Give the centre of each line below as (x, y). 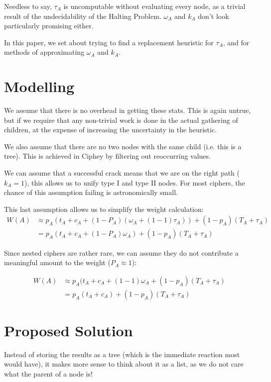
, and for (236, 42)
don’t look (213, 16)
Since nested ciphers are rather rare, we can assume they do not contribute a (121, 252)
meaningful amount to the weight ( (57, 262)
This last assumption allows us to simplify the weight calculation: (104, 209)
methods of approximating (44, 52)
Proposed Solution (68, 330)
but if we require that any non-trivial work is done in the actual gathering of (121, 120)
